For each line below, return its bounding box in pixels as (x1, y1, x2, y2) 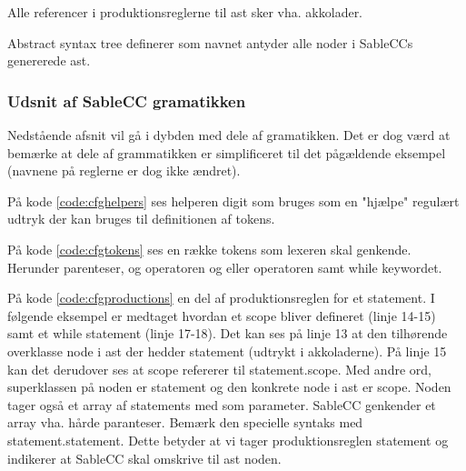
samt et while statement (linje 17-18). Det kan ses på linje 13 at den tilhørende (7, 324, 448, 343)
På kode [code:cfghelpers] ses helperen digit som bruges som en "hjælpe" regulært (7, 191, 460, 210)
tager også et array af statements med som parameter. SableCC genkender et (7, 395, 436, 414)
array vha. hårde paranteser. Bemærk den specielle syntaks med (7, 413, 363, 432)
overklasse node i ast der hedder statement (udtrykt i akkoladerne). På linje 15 (7, 341, 447, 360)
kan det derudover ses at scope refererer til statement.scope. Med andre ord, (7, 359, 431, 378)
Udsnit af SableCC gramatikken (7, 89, 246, 112)
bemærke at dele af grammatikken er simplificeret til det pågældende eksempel (7, 143, 446, 162)
